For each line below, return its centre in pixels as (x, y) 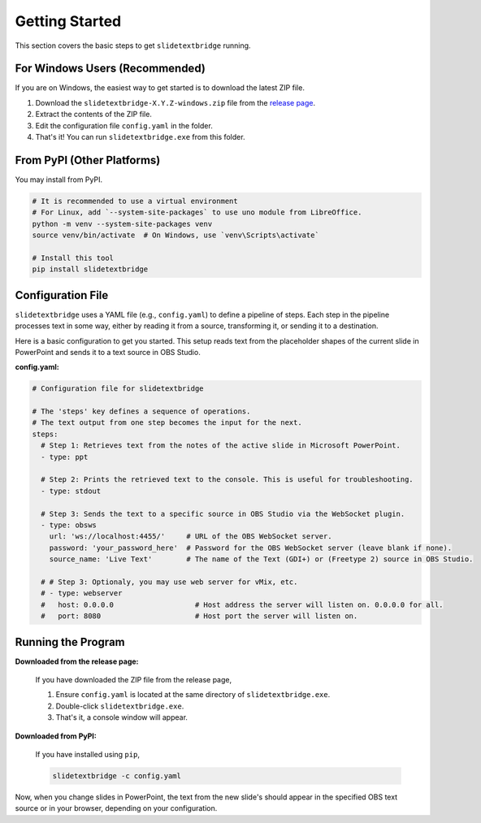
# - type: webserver (82, 593)
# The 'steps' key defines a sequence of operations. (141, 411)
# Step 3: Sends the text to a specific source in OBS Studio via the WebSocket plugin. (223, 513)
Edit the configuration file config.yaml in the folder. (124, 125)
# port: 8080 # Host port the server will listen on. (199, 616)
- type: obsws (69, 525)
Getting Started (68, 21)
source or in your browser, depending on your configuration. (116, 808)
